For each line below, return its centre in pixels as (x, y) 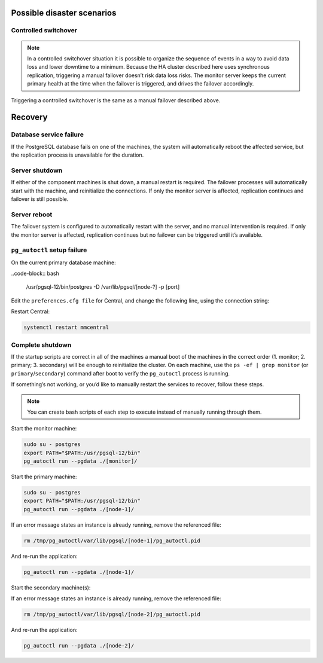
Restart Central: (31, 311)
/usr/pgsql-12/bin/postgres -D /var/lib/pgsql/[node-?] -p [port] (103, 287)
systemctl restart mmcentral (66, 328)
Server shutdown (37, 170)
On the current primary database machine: (63, 262)
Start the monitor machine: (44, 429)
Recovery (29, 117)
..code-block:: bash (35, 274)
